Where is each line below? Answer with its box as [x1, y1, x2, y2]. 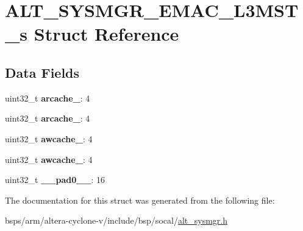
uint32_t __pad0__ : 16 [5, 173, 105, 186]
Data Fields [5, 63, 80, 81]
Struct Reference [34, 21, 179, 46]
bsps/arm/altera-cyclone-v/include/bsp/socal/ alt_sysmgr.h [5, 214, 227, 227]
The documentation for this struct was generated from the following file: [5, 193, 275, 206]
